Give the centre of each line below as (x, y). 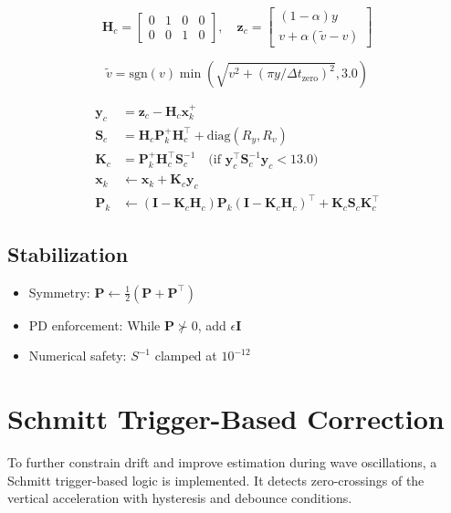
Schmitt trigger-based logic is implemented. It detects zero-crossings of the (216, 480)
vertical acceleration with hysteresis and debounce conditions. (180, 498)
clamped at (186, 356)
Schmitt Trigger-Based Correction (226, 418)
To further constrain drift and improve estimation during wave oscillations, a (222, 461)
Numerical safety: (78, 356)
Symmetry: (59, 292)
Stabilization (68, 253)
